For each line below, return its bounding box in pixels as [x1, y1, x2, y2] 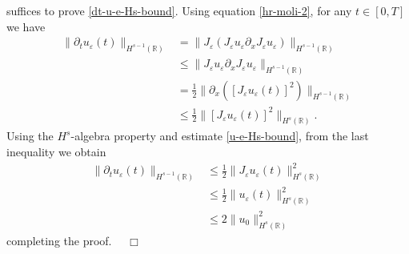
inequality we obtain [6, 143, 106, 159]
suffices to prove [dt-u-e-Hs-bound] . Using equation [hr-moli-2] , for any [6, 2, 352, 18]
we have [6, 18, 46, 34]
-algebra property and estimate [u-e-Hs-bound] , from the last [70, 127, 369, 144]
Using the [6, 127, 54, 144]
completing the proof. [6, 232, 112, 248]
